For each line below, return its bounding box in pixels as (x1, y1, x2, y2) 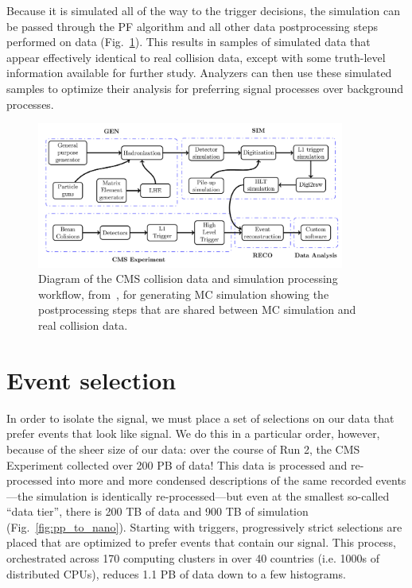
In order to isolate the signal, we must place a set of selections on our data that (6, 409, 395, 426)
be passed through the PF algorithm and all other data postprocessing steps (6, 17, 378, 34)
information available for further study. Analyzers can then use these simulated (6, 64, 392, 81)
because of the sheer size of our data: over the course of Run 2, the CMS (6, 440, 360, 457)
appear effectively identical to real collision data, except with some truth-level (6, 48, 386, 65)
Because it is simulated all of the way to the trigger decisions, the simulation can (6, 2, 400, 18)
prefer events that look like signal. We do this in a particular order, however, (6, 425, 380, 442)
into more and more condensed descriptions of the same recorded (56, 472, 372, 489)
